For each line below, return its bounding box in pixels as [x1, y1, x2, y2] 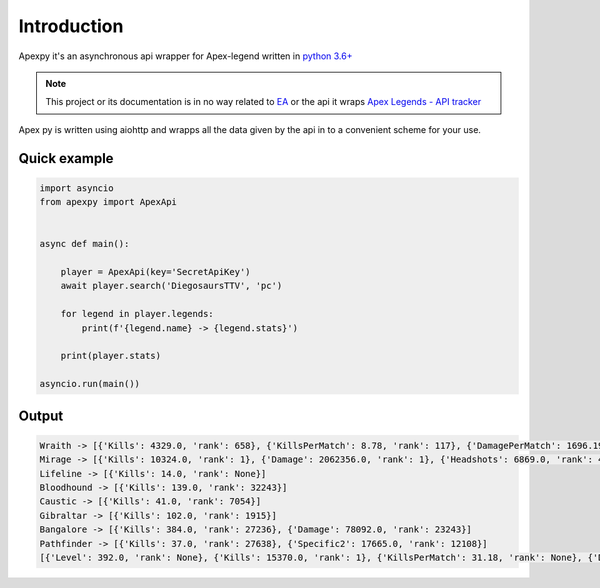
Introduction [18, 15, 124, 37]
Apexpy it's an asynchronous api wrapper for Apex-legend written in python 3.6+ [18, 50, 353, 62]
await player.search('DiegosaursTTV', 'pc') [60, 280, 283, 292]
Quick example [18, 150, 114, 167]
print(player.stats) [60, 350, 162, 362]
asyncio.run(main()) [39, 378, 140, 390]
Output [18, 407, 64, 424]
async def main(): [39, 238, 130, 250]
